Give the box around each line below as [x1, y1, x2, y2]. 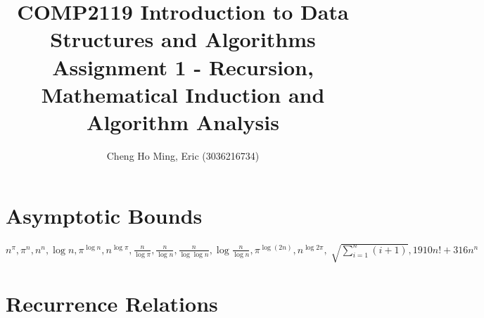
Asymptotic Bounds [6, 201, 203, 230]
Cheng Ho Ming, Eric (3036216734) [106, 148, 260, 163]
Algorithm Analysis [87, 107, 279, 136]
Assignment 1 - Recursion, [52, 52, 314, 81]
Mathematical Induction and [41, 79, 325, 108]
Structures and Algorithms [50, 25, 316, 53]
